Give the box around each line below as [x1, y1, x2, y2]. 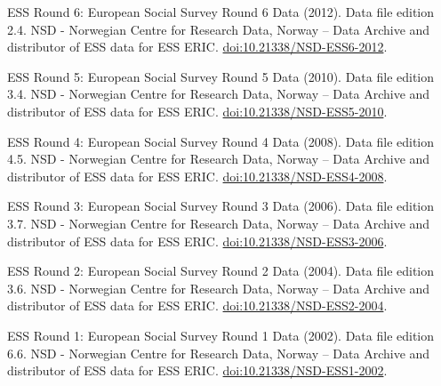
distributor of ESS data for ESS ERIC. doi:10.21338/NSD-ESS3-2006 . [7, 231, 388, 250]
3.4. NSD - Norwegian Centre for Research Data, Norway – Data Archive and [7, 84, 430, 103]
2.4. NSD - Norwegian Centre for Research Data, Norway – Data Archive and [7, 20, 430, 38]
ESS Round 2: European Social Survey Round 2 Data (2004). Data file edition [7, 261, 435, 280]
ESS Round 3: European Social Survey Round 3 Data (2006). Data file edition [7, 197, 435, 215]
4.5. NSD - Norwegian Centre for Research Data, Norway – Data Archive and [7, 149, 430, 168]
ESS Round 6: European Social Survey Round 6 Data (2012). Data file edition [7, 3, 435, 20]
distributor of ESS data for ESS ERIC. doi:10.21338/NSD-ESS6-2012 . [7, 37, 388, 56]
